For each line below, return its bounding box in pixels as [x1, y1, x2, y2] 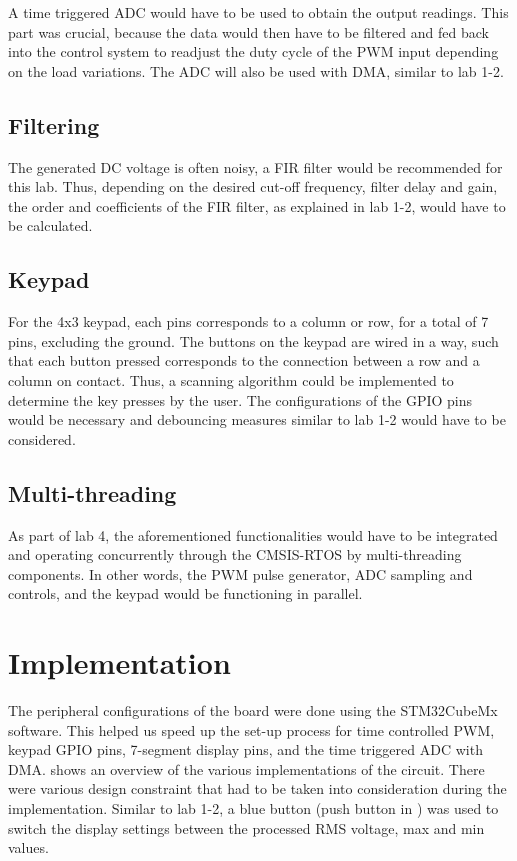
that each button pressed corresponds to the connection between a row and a [8, 350, 480, 371]
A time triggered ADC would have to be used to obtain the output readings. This [8, 2, 509, 22]
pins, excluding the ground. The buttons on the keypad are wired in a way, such [8, 330, 499, 351]
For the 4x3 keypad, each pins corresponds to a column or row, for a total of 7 [8, 311, 489, 332]
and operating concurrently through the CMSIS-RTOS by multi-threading [8, 544, 462, 565]
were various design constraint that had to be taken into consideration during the [8, 778, 507, 799]
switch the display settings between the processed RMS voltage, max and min [8, 817, 485, 838]
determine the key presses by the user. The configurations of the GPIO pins [8, 389, 473, 410]
